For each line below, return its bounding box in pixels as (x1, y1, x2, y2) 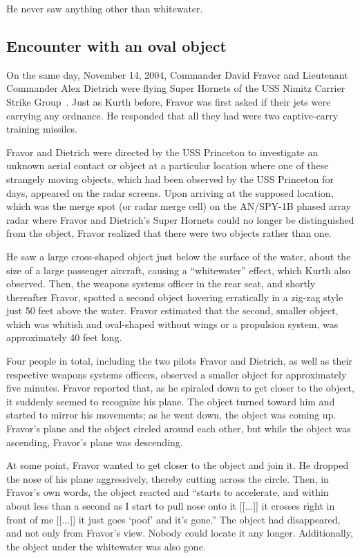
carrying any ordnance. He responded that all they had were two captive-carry (6, 108, 339, 122)
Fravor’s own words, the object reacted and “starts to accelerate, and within (6, 485, 329, 499)
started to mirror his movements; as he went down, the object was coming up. (6, 407, 337, 422)
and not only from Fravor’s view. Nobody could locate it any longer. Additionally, (6, 526, 353, 540)
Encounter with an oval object (6, 35, 227, 56)
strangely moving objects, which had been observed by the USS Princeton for (6, 171, 334, 186)
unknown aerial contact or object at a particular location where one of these (6, 158, 329, 173)
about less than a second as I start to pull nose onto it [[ (6, 499, 245, 513)
